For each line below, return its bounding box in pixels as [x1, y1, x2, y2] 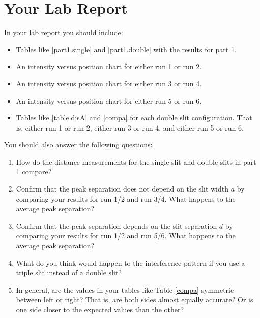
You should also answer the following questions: [4, 139, 153, 150]
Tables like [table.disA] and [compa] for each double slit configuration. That [16, 112, 252, 123]
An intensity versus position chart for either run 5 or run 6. [16, 95, 202, 106]
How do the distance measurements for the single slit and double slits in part [16, 156, 256, 167]
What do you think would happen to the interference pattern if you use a [16, 257, 245, 268]
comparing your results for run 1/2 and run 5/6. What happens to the [16, 230, 236, 241]
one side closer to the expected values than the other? [16, 304, 184, 314]
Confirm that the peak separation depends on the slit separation [16, 220, 217, 231]
